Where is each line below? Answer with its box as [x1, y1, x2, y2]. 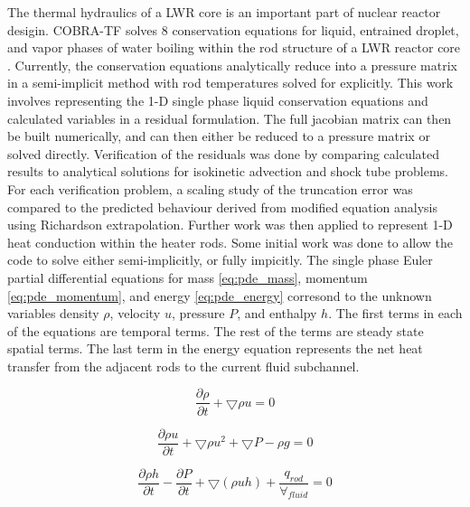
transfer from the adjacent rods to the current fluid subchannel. [7, 356, 360, 375]
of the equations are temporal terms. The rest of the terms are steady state [7, 321, 424, 340]
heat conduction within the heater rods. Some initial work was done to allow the [7, 232, 453, 251]
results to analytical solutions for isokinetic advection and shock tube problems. [7, 162, 448, 181]
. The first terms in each [328, 304, 463, 323]
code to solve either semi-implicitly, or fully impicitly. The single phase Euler [7, 250, 433, 269]
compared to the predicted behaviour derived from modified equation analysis [7, 197, 437, 216]
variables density [7, 304, 99, 323]
